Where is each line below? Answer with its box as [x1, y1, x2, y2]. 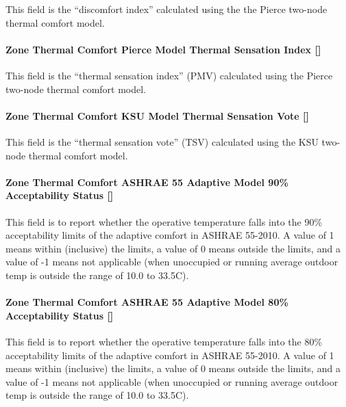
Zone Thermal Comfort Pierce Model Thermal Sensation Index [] [5, 42, 321, 56]
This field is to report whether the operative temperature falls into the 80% [5, 334, 323, 348]
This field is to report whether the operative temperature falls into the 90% [5, 214, 323, 228]
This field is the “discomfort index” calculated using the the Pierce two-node [5, 2, 328, 16]
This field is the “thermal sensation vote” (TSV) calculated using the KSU [5, 134, 319, 148]
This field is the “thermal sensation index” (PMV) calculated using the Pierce [5, 68, 333, 82]
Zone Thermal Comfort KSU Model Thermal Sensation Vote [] [5, 108, 309, 122]
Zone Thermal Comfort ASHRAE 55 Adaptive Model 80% [5, 295, 288, 309]
